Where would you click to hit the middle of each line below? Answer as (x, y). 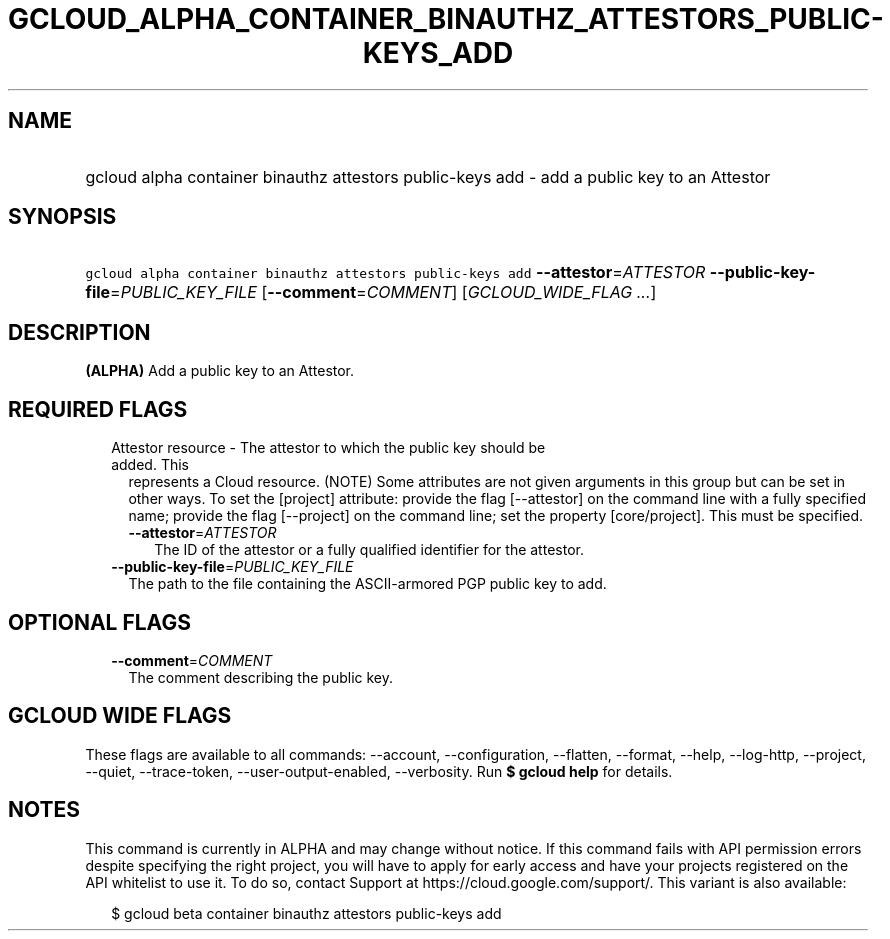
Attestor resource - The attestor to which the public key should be (328, 448)
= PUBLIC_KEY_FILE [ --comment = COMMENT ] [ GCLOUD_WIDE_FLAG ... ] (383, 292)
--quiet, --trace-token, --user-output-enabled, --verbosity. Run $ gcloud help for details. (379, 771)
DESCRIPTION (79, 332)
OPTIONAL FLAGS (99, 622)
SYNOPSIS (62, 217)
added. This (150, 465)
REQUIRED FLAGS (98, 409)
